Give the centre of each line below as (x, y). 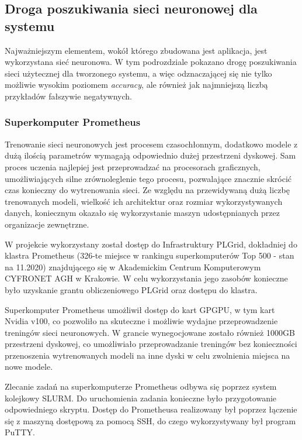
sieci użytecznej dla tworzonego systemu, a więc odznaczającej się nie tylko (138, 73)
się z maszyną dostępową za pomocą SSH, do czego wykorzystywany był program (150, 420)
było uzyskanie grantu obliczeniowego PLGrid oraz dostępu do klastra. (131, 289)
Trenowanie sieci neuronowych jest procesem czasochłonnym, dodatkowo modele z (151, 144)
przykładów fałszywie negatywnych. (68, 96)
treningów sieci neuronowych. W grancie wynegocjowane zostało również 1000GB (150, 332)
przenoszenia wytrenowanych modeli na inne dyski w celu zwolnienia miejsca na (147, 355)
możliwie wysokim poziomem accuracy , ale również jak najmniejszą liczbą (136, 85)
